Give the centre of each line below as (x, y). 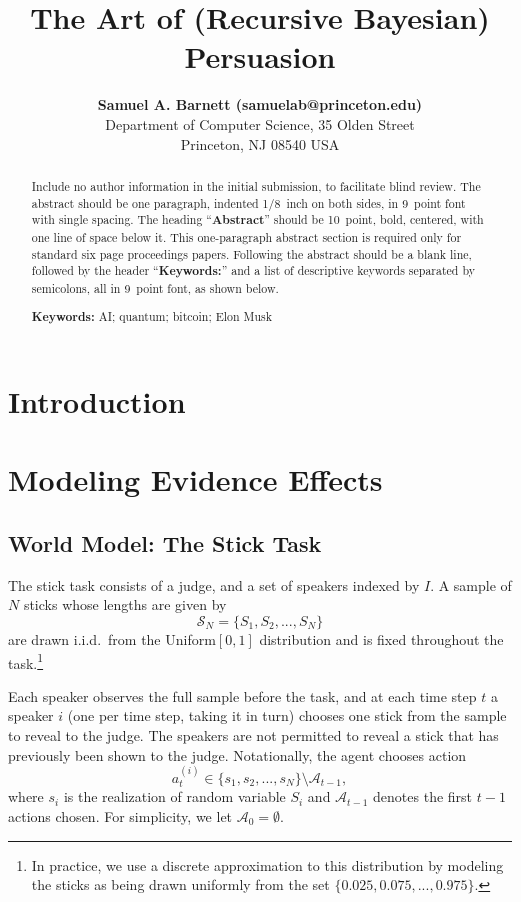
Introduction (97, 401)
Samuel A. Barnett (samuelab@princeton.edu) (260, 104)
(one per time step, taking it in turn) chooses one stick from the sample (287, 715)
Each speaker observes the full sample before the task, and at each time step (242, 695)
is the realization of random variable (174, 796)
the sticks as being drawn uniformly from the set (180, 884)
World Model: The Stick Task (165, 542)
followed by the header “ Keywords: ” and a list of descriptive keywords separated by (253, 271)
